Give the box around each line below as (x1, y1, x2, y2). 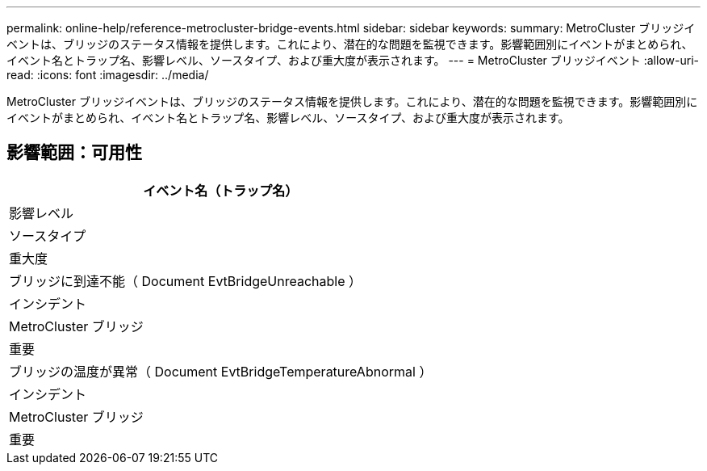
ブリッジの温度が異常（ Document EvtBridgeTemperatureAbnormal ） (9, 363, 433, 380)
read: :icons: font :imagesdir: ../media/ (6, 68, 209, 82)
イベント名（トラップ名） (143, 182, 299, 199)
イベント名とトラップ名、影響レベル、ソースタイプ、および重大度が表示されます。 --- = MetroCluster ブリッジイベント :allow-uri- (6, 53, 699, 67)
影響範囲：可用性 (6, 142, 142, 163)
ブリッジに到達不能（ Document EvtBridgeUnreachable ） (9, 272, 362, 289)
